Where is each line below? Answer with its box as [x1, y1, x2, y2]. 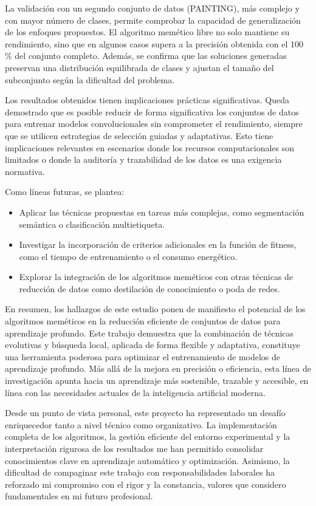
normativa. [5, 165, 45, 177]
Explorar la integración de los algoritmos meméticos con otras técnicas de [19, 270, 294, 283]
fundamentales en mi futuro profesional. [5, 490, 153, 502]
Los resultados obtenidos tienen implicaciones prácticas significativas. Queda [5, 94, 289, 106]
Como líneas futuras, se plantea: [5, 185, 125, 198]
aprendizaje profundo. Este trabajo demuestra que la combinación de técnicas [5, 326, 294, 339]
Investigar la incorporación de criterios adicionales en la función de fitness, [19, 238, 297, 251]
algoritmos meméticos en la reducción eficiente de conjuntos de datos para [5, 315, 281, 327]
